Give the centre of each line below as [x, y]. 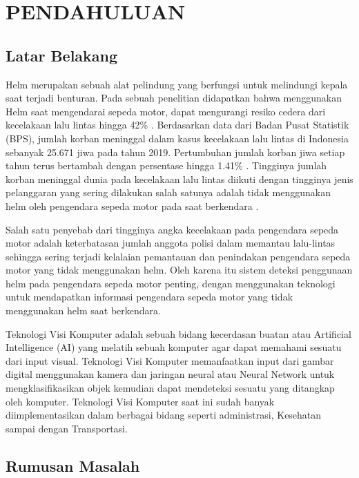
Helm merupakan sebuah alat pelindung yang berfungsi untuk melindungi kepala [177, 84]
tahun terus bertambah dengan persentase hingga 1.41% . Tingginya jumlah [166, 165]
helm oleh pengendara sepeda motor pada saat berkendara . [132, 205]
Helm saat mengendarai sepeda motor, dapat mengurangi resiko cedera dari [166, 111]
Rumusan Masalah [73, 465]
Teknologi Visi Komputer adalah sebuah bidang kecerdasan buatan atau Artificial [178, 333]
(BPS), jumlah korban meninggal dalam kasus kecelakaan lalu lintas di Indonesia [177, 138]
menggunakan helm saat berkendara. [83, 310]
